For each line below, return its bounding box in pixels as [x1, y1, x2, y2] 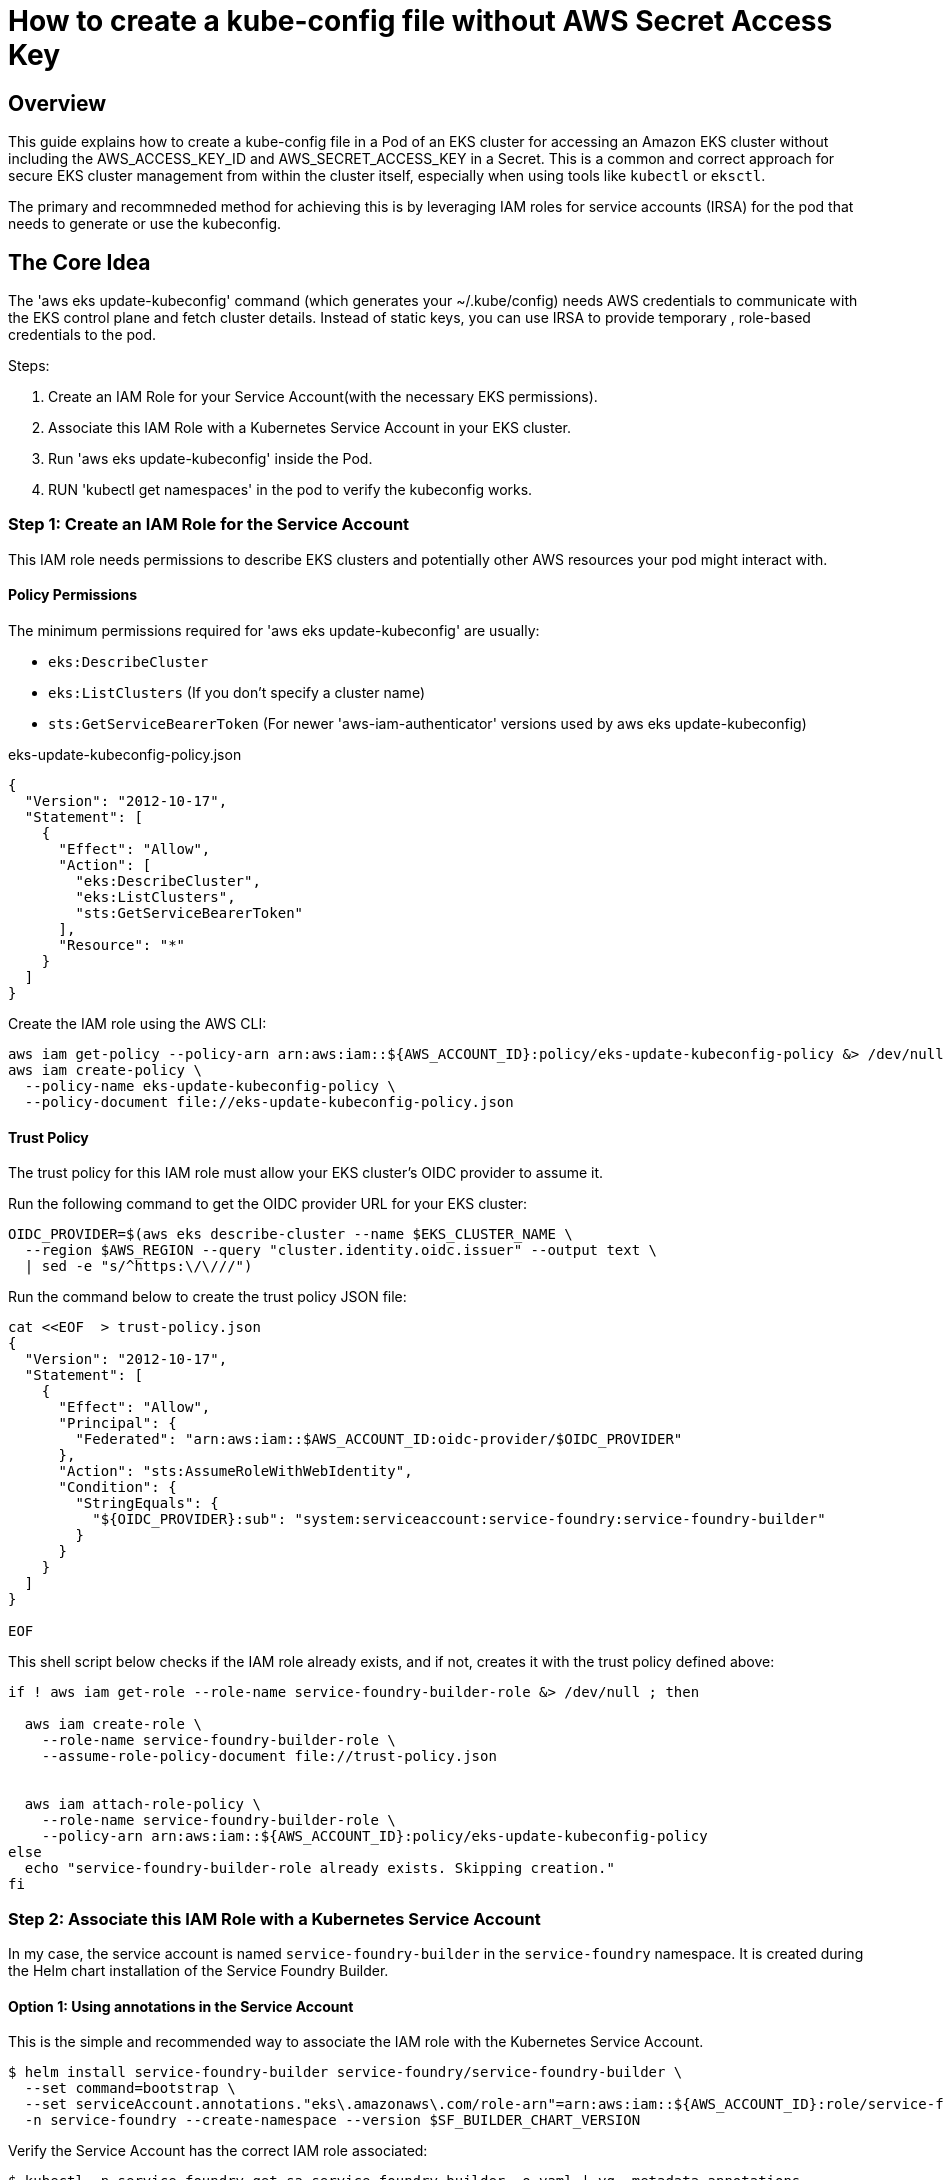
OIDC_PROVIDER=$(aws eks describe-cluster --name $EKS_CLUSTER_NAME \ [8, 1226, 573, 1243]
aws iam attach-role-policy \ [24, 1796, 261, 1813]
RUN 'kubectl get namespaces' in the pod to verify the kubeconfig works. [48, 481, 533, 499]
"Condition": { [58, 1479, 177, 1496]
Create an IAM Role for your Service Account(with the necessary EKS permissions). [48, 388, 598, 406]
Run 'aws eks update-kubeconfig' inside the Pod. [48, 450, 373, 468]
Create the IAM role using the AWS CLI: [8, 1014, 267, 1032]
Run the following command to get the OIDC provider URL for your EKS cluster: [8, 1195, 528, 1213]
